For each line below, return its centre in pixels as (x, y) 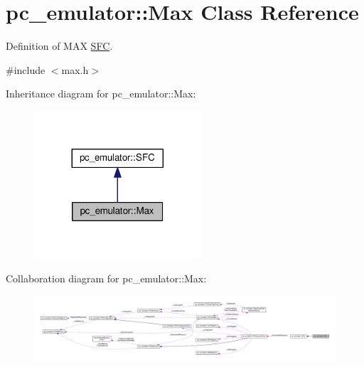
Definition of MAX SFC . (59, 46)
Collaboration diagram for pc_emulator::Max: (106, 278)
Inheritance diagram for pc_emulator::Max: (101, 94)
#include (26, 69)
